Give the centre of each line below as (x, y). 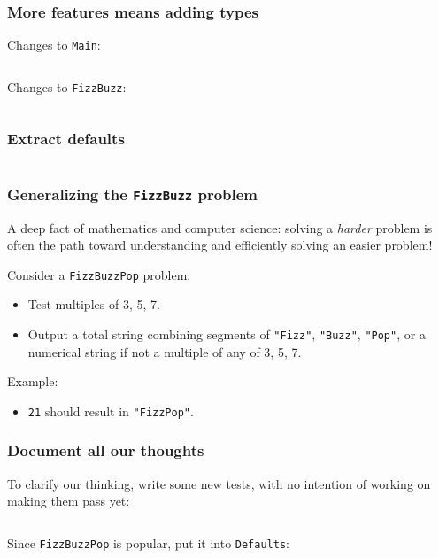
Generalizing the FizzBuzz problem (133, 194)
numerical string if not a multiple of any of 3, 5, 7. (165, 351)
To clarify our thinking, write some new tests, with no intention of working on (219, 483)
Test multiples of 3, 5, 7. (94, 304)
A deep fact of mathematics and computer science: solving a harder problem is (220, 227)
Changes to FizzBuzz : (67, 86)
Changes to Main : (54, 45)
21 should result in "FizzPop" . (111, 411)
